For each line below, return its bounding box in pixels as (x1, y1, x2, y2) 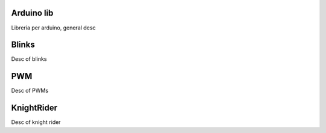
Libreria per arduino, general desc (11, 24, 96, 31)
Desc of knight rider (11, 119, 61, 126)
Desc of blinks (11, 55, 47, 63)
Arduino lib (11, 8, 54, 18)
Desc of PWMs (11, 87, 48, 94)
